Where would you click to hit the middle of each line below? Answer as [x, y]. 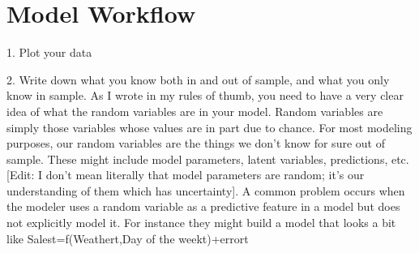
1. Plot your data [49, 52]
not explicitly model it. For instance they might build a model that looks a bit [201, 223]
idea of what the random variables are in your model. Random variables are [195, 111]
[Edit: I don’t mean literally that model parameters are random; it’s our [186, 175]
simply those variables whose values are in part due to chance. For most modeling [209, 127]
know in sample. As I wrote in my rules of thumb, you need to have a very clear [205, 95]
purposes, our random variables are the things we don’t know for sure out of [196, 143]
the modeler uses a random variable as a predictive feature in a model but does [203, 206]
